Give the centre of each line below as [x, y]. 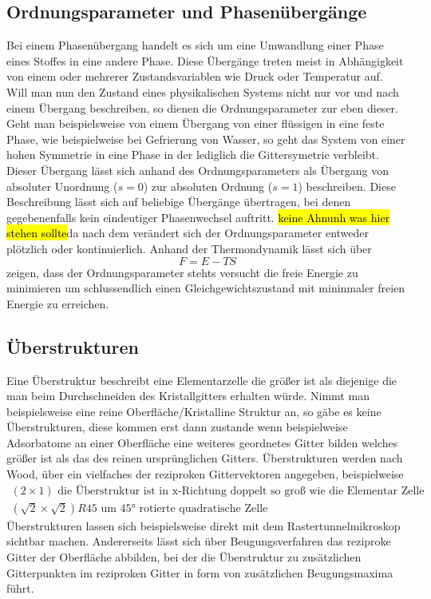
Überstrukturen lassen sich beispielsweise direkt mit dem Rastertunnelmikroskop [204, 525]
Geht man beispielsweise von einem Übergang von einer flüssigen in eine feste [196, 123]
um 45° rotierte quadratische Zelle [184, 508]
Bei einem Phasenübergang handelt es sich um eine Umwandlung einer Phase [195, 45]
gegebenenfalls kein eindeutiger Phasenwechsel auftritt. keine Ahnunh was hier [198, 217]
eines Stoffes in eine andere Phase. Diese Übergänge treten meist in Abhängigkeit [205, 60]
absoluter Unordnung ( [62, 186]
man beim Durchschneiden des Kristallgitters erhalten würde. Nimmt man [188, 396]
